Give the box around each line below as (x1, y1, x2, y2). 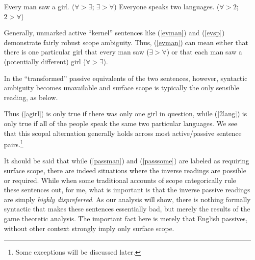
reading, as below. (4, 92, 58, 102)
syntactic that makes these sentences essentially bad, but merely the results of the (4, 204, 250, 214)
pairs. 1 (4, 138, 24, 149)
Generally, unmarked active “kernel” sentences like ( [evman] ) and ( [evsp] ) (4, 27, 225, 38)
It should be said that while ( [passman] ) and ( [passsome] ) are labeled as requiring (4, 156, 250, 166)
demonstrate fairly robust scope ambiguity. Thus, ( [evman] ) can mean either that (4, 37, 248, 47)
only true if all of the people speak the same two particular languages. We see (4, 118, 237, 128)
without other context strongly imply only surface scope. (4, 223, 174, 233)
